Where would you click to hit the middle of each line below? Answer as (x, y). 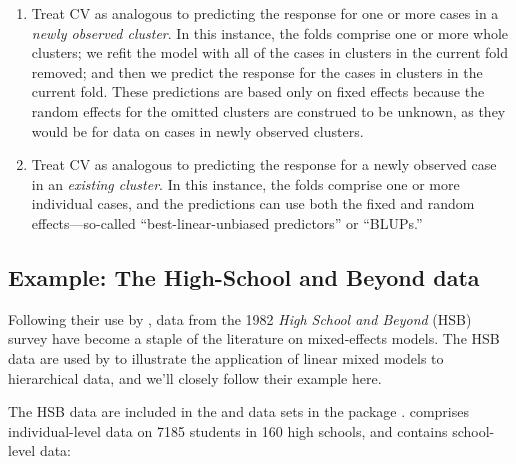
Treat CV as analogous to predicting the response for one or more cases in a (265, 13)
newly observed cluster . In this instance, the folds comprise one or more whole (270, 32)
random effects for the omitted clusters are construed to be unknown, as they (268, 110)
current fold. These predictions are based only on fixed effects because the (258, 91)
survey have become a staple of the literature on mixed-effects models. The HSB (254, 338)
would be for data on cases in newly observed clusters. (197, 130)
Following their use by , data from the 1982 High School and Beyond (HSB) (240, 318)
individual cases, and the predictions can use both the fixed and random (253, 203)
